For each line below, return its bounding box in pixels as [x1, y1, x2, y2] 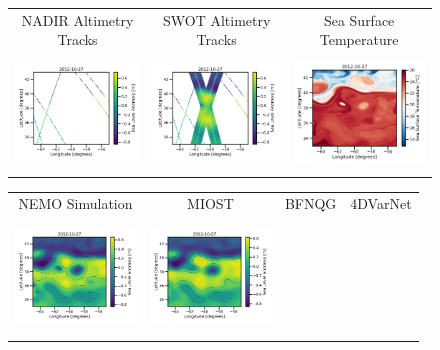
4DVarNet [350, 193, 412, 214]
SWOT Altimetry [162, 9, 271, 30]
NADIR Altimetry [21, 9, 134, 30]
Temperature [319, 29, 399, 50]
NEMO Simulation [18, 193, 133, 214]
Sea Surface [323, 9, 395, 30]
